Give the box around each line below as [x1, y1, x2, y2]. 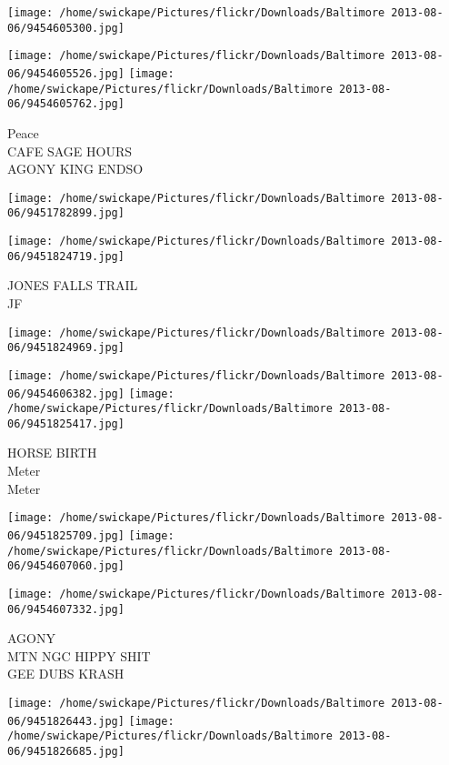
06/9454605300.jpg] [7, 21, 125, 35]
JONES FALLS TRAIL [7, 276, 138, 295]
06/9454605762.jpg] [7, 97, 125, 111]
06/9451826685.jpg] [7, 744, 125, 758]
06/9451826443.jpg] [7, 714, 125, 728]
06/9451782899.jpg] [7, 206, 125, 220]
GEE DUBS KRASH [7, 664, 125, 683]
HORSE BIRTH [7, 443, 97, 462]
